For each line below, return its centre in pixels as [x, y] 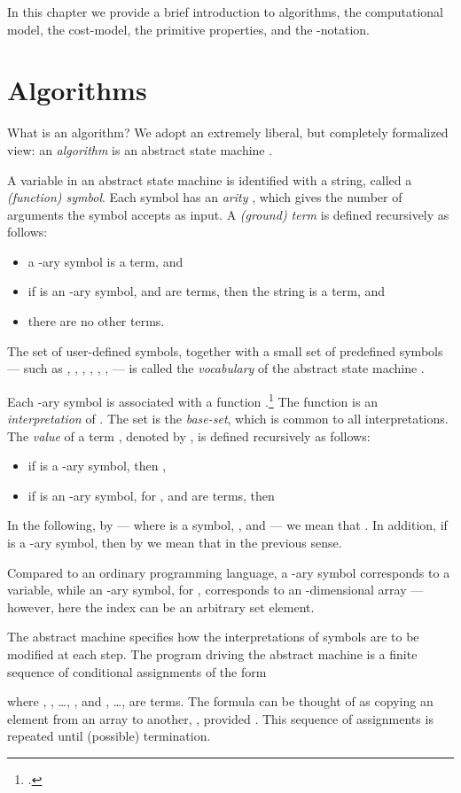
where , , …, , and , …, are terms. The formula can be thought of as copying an [220, 701]
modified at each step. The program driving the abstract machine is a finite [212, 654]
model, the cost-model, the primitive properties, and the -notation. [189, 29]
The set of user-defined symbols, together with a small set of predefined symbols [225, 350]
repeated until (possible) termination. [109, 736]
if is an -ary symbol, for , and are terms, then [151, 495]
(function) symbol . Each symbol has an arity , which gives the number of [205, 197]
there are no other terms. [96, 321]
